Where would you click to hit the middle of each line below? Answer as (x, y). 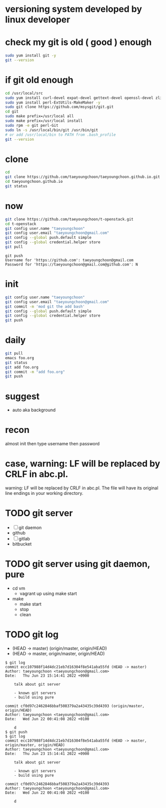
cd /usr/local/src (24, 93)
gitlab (24, 539)
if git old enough (39, 80)
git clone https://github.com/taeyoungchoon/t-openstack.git (69, 219)
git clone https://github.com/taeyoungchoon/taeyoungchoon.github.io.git (83, 177)
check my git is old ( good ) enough (79, 42)
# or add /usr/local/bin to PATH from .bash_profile (61, 135)
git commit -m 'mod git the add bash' (45, 306)
